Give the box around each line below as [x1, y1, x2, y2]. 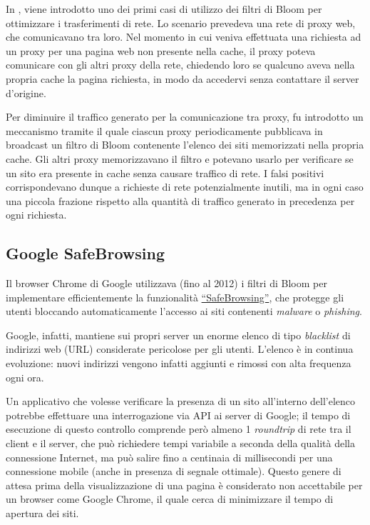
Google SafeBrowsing [6, 242, 165, 264]
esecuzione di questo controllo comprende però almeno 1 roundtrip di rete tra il [6, 421, 351, 436]
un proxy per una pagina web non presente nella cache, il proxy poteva [6, 43, 316, 58]
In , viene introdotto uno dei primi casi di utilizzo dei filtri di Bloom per [6, 1, 322, 16]
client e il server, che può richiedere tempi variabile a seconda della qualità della [6, 436, 355, 451]
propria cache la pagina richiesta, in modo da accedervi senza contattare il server [6, 71, 359, 86]
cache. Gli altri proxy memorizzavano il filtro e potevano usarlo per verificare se [6, 151, 354, 166]
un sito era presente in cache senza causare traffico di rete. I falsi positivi [6, 165, 324, 180]
